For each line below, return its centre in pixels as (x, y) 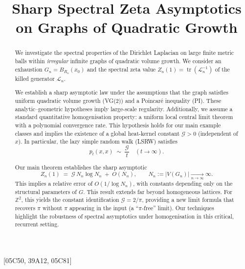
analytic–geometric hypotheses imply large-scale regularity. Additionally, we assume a (124, 109)
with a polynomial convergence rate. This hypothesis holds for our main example (118, 125)
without (52, 208)
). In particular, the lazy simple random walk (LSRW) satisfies (98, 141)
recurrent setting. (37, 224)
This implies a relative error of (54, 183)
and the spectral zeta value (122, 69)
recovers (25, 208)
